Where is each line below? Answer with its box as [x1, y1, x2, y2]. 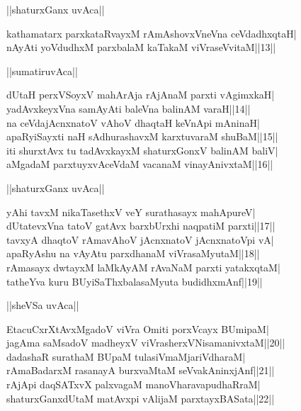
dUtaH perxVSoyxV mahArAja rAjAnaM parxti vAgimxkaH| [6, 87, 275, 102]
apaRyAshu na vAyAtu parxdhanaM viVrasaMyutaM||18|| [6, 246, 260, 261]
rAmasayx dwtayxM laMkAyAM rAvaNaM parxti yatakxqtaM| [6, 259, 280, 274]
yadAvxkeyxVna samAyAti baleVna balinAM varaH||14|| [6, 101, 251, 116]
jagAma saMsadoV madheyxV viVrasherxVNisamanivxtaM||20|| [6, 335, 285, 350]
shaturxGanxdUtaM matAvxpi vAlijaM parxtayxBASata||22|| [6, 390, 275, 405]
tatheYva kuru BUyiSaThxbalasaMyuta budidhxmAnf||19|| [6, 274, 263, 288]
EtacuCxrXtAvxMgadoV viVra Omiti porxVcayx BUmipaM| [6, 321, 269, 336]
